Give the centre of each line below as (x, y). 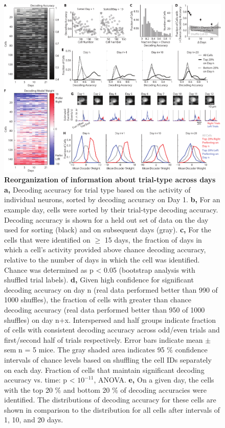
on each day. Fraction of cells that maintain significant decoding (104, 370)
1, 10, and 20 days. (34, 420)
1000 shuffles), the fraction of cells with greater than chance (98, 300)
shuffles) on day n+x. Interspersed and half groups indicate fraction (110, 319)
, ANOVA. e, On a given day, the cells (154, 380)
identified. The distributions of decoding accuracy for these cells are (110, 400)
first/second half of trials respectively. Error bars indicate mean (104, 339)
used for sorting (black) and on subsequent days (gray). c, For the (108, 230)
